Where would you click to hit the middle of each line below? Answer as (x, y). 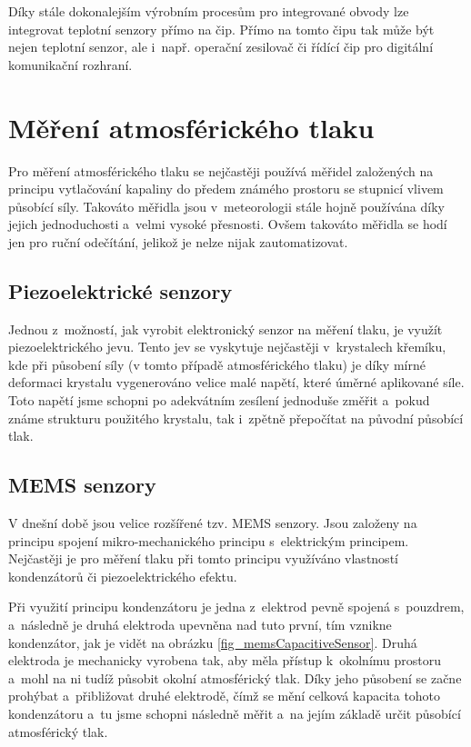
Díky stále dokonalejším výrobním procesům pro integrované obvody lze (209, 11)
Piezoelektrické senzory (120, 290)
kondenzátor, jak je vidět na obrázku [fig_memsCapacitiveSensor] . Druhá (213, 642)
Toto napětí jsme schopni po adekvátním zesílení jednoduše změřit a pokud (219, 400)
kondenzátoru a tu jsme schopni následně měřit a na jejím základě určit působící (235, 713)
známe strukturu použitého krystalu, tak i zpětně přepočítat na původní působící (236, 418)
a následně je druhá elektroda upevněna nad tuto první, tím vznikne (200, 624)
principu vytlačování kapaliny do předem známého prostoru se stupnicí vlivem (226, 189)
